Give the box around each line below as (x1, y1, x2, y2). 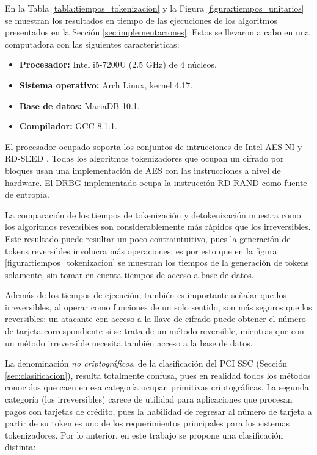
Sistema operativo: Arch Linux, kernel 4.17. (19, 78, 193, 91)
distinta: (5, 440, 36, 453)
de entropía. (5, 188, 49, 201)
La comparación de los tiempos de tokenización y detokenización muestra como (5, 208, 301, 221)
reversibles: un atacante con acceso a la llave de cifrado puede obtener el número (5, 312, 306, 325)
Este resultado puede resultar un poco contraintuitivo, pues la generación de (5, 232, 291, 245)
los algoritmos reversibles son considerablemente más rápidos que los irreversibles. (5, 220, 311, 233)
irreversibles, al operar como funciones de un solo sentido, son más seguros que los (5, 300, 312, 313)
